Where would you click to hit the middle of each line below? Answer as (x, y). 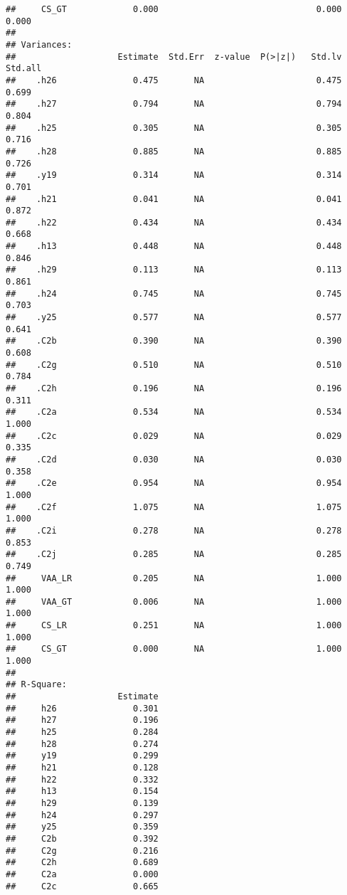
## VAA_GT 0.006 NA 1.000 (174, 602)
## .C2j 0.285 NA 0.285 (174, 555)
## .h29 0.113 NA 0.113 (174, 270)
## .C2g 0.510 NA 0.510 (174, 365)
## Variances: (39, 44)
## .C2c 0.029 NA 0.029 (174, 436)
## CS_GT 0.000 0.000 (174, 9)
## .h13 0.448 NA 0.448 (174, 247)
